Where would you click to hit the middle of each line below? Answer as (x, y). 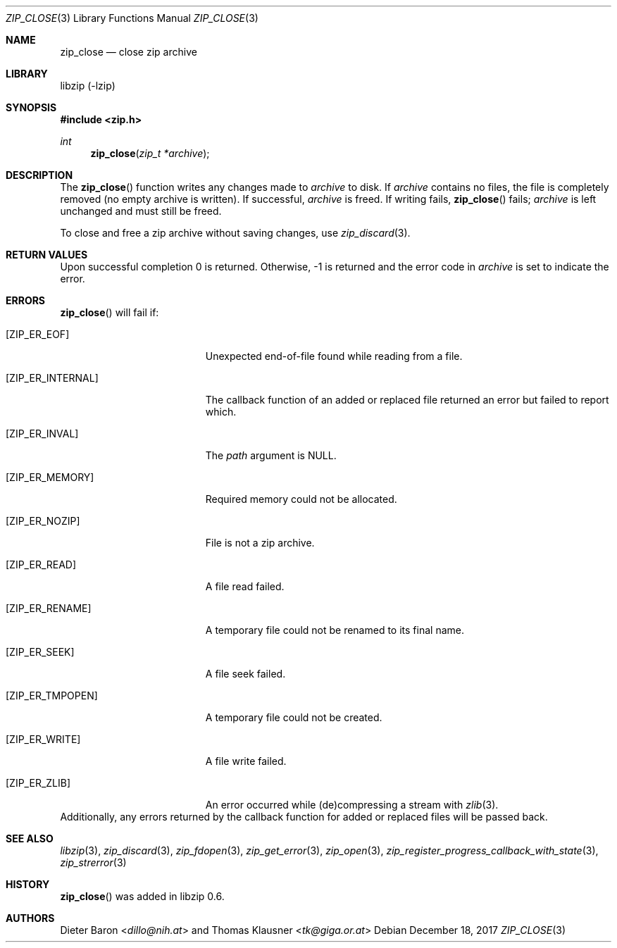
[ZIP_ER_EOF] (38, 334)
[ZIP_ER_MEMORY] (50, 477)
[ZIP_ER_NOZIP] (43, 521)
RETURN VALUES (47, 255)
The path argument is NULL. (271, 455)
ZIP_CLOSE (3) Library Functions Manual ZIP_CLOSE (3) (132, 18)
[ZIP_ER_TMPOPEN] (52, 696)
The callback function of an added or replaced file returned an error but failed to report (407, 400)
